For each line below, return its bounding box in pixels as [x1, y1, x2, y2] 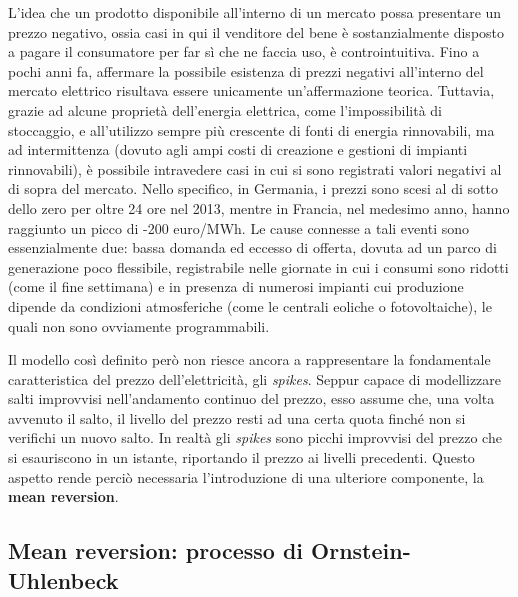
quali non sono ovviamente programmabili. [8, 315, 270, 336]
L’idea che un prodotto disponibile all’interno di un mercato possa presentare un [8, 2, 502, 22]
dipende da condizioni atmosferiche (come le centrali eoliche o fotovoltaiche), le [8, 295, 492, 316]
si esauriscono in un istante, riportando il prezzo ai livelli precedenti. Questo [8, 447, 475, 468]
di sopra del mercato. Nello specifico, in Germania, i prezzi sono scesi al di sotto [8, 178, 498, 199]
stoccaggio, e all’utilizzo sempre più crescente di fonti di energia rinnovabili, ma [8, 119, 495, 140]
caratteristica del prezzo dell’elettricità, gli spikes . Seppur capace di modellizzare [8, 368, 502, 389]
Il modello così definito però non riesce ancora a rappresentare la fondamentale [8, 349, 491, 370]
